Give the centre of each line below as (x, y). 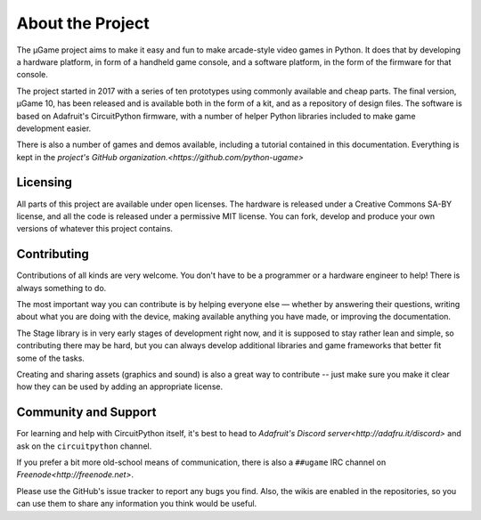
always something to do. (61, 288)
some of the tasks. (50, 358)
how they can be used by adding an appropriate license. (119, 386)
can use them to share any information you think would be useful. (137, 504)
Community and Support (86, 413)
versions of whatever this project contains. (95, 229)
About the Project (83, 23)
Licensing (45, 183)
